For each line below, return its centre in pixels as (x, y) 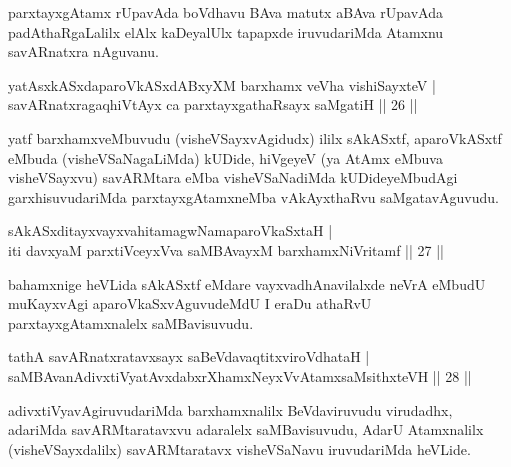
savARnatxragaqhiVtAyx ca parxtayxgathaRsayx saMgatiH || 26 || (213, 104)
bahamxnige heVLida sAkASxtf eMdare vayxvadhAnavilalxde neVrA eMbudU (247, 283)
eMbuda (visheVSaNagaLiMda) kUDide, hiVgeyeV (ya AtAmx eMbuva (225, 157)
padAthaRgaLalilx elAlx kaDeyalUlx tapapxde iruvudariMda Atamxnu (226, 31)
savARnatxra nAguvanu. (83, 51)
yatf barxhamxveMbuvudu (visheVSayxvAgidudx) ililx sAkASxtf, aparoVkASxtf (255, 137)
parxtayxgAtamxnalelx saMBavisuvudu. (131, 322)
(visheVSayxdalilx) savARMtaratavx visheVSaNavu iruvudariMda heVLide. (239, 448)
